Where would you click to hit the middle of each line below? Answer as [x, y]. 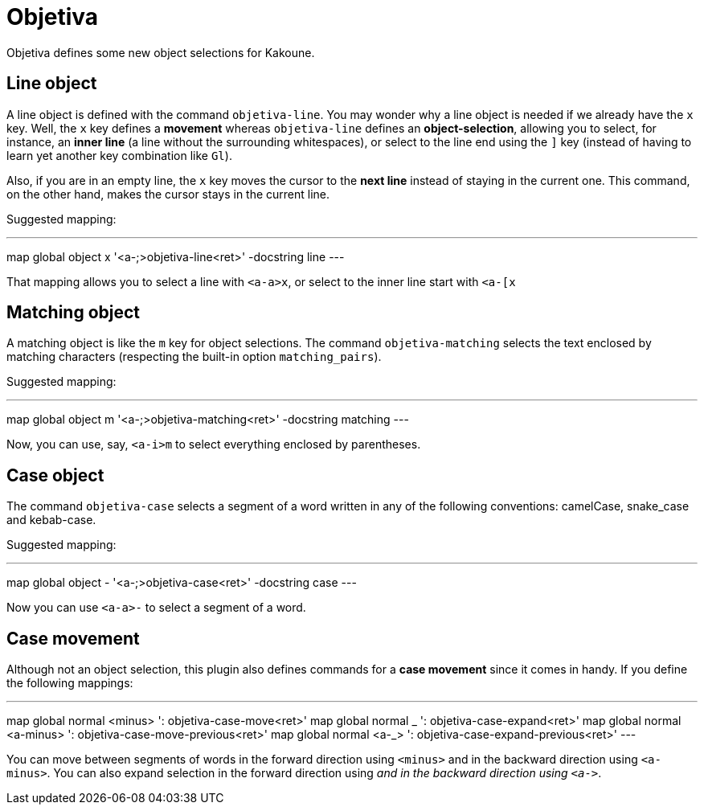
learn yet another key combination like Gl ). [119, 155]
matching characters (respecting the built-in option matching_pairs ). [194, 357]
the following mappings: [70, 683]
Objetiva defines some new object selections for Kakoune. [161, 52]
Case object [55, 475]
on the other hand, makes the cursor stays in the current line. [168, 194]
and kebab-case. [51, 520]
